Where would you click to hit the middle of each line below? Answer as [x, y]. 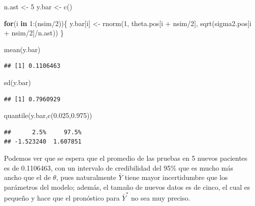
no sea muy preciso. [161, 198]
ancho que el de [27, 177]
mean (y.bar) [22, 49]
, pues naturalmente [86, 177]
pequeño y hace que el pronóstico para [62, 198]
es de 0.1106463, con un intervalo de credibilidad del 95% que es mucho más [119, 167]
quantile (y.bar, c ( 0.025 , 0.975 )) [48, 115]
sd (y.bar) [17, 82]
